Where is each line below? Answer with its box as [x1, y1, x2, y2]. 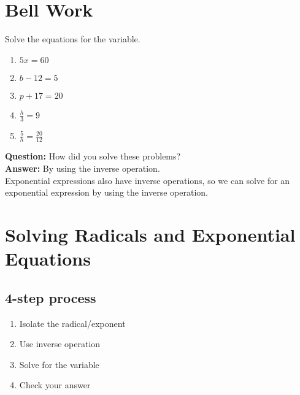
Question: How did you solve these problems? [5, 150, 181, 163]
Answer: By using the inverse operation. [5, 161, 160, 174]
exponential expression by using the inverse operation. [5, 186, 209, 199]
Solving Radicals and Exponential [5, 221, 296, 247]
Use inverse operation [19, 337, 101, 350]
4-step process [5, 288, 96, 307]
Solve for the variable [19, 358, 99, 370]
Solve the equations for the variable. [5, 33, 140, 45]
